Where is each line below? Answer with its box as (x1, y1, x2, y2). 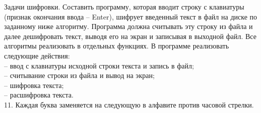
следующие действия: (4, 50, 70, 60)
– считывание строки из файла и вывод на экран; (4, 70, 155, 80)
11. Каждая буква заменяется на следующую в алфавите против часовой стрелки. (4, 99, 254, 109)
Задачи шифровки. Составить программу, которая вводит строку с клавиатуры (4, 1, 244, 11)
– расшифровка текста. (4, 89, 74, 100)
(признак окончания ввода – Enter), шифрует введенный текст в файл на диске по (4, 11, 257, 21)
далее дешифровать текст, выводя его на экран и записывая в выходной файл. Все (4, 30, 256, 41)
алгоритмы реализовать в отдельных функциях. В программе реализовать (4, 40, 229, 51)
